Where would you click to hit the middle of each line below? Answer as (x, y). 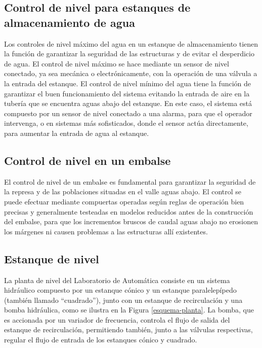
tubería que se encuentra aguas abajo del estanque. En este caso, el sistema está (128, 103)
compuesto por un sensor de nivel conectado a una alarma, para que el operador (128, 113)
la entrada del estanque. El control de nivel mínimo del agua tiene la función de (128, 83)
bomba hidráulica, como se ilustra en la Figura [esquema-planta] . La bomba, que (129, 310)
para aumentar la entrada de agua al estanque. (77, 133)
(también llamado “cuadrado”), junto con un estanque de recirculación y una (123, 300)
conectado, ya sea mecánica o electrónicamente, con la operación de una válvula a (131, 73)
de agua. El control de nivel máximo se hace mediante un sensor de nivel (117, 63)
